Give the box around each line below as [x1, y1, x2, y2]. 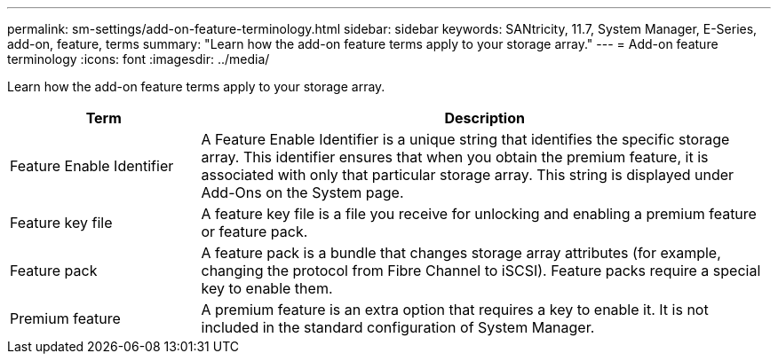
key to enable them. [201, 279, 333, 297]
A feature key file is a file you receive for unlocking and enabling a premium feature [201, 205, 757, 223]
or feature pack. [201, 223, 308, 240]
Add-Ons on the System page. [201, 184, 404, 201]
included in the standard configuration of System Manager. [201, 318, 595, 336]
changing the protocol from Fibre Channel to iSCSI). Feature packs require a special [201, 262, 761, 279]
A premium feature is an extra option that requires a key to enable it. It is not [201, 301, 709, 318]
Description [444, 109, 525, 127]
